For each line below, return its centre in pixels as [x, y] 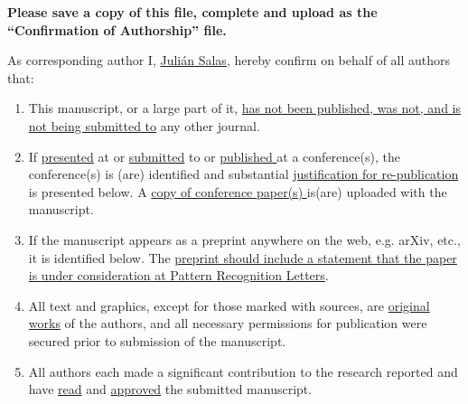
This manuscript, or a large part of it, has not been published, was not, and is [244, 108]
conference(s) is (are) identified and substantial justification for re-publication [243, 174]
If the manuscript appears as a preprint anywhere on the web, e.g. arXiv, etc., [244, 239]
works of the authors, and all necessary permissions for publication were [228, 323]
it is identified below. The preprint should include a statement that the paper [243, 257]
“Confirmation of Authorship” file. [117, 29]
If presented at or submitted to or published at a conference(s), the [214, 156]
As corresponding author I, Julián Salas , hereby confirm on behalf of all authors [229, 60]
